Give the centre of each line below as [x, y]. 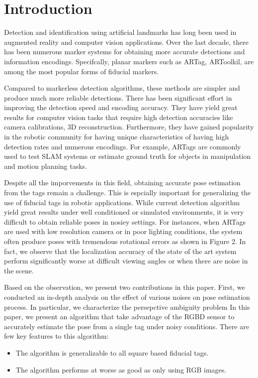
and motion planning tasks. [46, 166]
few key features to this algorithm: [56, 336]
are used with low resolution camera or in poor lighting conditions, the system [123, 231]
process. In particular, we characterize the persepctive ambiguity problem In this [127, 307]
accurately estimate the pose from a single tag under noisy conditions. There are [127, 326]
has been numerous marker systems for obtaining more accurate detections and [125, 52]
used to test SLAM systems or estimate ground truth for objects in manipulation [128, 156]
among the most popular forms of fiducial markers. [82, 71]
